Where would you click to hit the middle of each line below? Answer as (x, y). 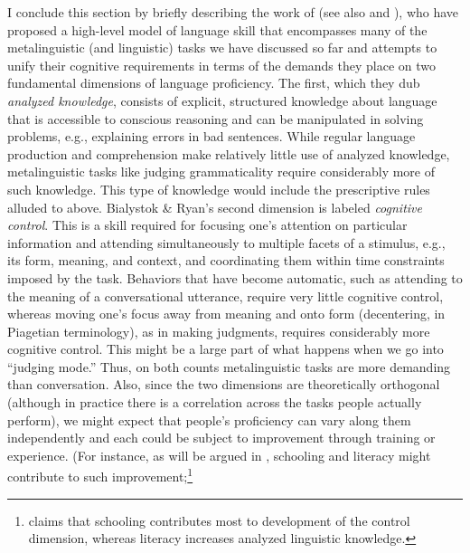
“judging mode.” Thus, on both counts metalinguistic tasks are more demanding (229, 366)
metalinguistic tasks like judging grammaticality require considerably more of (221, 172)
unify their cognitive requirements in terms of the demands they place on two (222, 65)
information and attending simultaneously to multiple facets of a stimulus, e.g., (226, 242)
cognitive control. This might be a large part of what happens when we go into (226, 349)
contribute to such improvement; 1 (100, 475)
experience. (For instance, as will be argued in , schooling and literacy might (219, 455)
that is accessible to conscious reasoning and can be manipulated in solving (216, 118)
